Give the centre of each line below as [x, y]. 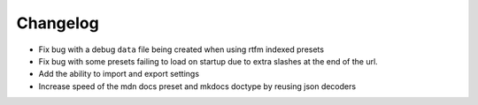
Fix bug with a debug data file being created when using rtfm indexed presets [181, 49]
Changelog [58, 23]
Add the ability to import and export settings [119, 74]
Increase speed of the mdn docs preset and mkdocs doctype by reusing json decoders [197, 86]
